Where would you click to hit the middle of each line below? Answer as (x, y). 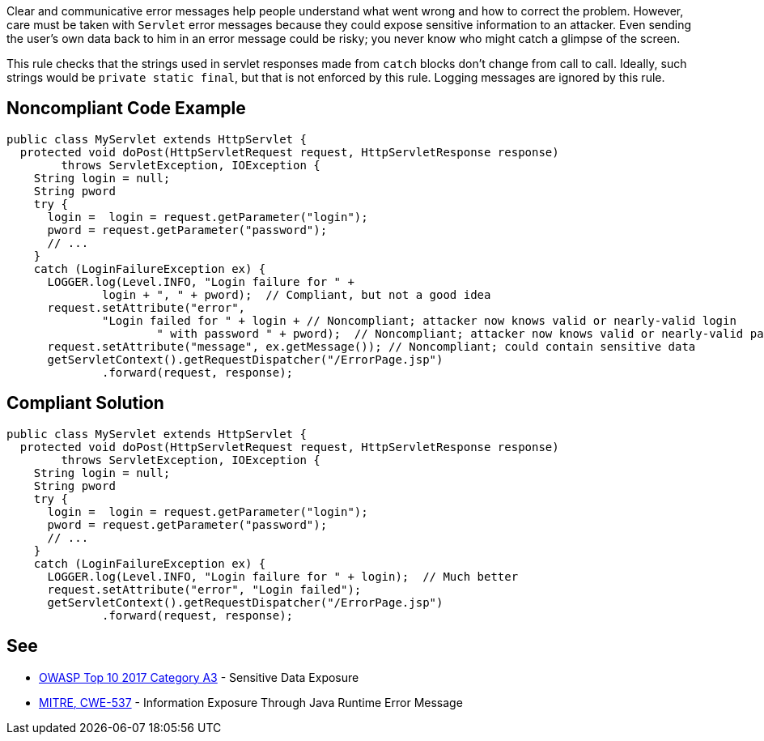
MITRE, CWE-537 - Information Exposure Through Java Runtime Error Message (251, 702)
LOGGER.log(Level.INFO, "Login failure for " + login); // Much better (283, 576)
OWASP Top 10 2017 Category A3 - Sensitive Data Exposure (199, 677)
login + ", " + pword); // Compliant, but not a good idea (297, 294)
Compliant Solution (85, 403)
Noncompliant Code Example (126, 109)
